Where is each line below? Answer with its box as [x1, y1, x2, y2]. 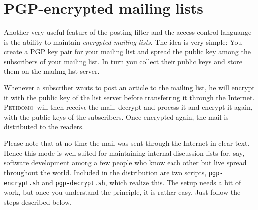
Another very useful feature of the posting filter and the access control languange [4, 27, 252, 37]
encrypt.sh [4, 179, 40, 187]
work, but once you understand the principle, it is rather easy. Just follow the [4, 187, 241, 197]
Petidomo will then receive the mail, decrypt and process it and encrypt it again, [4, 102, 253, 112]
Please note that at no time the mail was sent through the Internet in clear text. [4, 138, 250, 148]
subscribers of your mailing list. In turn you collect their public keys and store [4, 56, 243, 66]
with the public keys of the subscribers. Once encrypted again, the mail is [4, 111, 229, 122]
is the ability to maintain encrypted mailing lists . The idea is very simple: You [4, 36, 242, 47]
